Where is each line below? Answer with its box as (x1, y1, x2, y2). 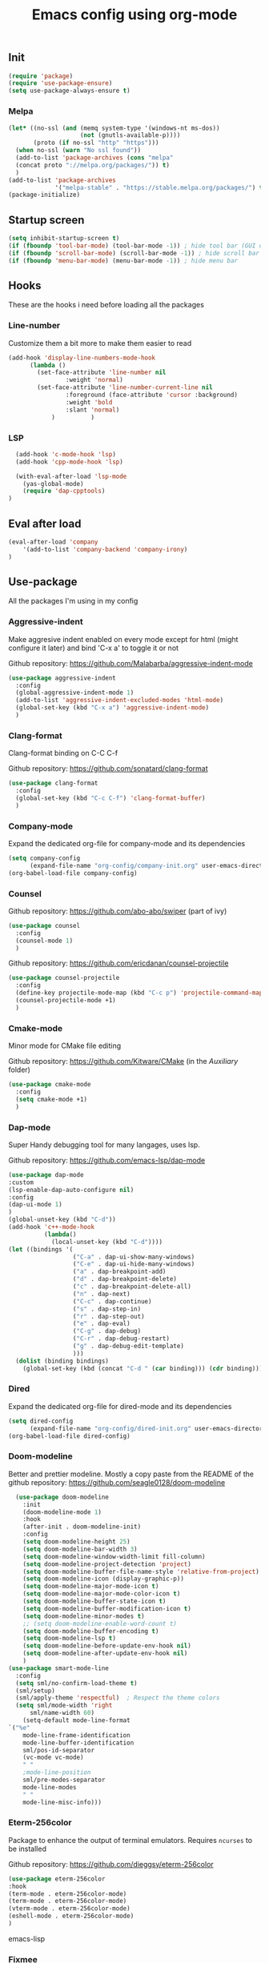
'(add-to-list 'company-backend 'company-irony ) (22, 545, 188, 553)
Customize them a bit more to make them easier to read (8, 338, 192, 347)
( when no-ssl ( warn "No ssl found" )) (15, 147, 142, 155)
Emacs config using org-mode (31, 6, 238, 24)
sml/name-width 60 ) (29, 1709, 94, 1717)
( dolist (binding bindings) (15, 1357, 110, 1365)
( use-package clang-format (8, 779, 98, 788)
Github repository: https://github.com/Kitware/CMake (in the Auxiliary (8, 1057, 239, 1066)
